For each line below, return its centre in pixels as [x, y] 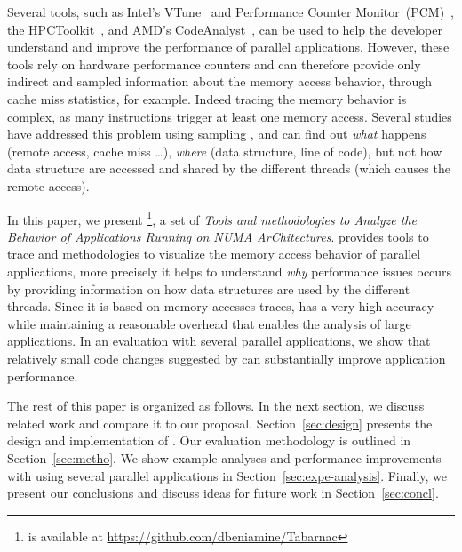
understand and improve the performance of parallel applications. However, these [228, 47]
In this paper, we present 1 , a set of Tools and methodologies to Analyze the [212, 218]
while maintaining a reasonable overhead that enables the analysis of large [209, 323]
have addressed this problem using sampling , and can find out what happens [217, 134]
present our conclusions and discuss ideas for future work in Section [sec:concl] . [223, 493]
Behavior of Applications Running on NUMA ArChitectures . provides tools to [218, 236]
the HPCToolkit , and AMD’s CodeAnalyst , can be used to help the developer [225, 29]
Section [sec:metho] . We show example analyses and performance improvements [224, 457]
